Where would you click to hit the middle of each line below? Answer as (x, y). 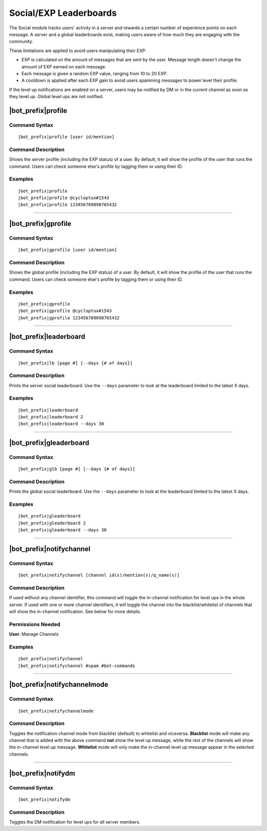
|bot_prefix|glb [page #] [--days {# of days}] (77, 469)
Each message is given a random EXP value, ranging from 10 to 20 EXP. (94, 73)
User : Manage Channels (34, 634)
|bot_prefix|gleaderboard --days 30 (62, 530)
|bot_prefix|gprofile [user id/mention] (67, 250)
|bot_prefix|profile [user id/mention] (66, 137)
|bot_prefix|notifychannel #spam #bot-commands (77, 666)
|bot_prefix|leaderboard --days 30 (61, 424)
